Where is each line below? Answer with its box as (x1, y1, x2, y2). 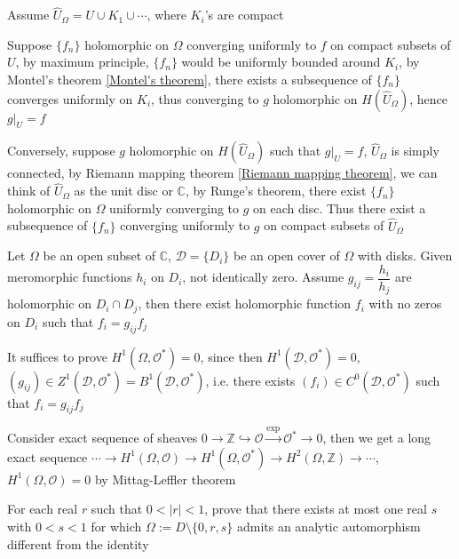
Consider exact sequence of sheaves (7, 428, 198, 447)
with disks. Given (357, 246, 453, 265)
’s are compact (204, 5, 284, 24)
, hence (409, 89, 447, 108)
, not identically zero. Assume (182, 268, 344, 286)
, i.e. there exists (205, 371, 296, 389)
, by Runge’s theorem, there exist (185, 181, 367, 200)
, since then (200, 347, 263, 365)
